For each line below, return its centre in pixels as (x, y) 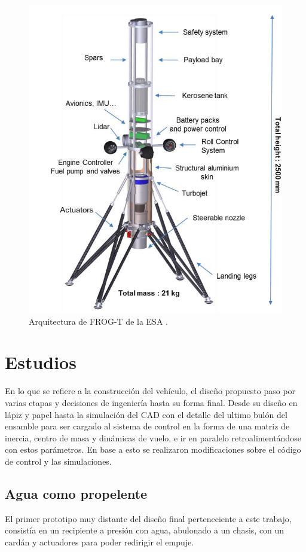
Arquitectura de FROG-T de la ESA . (98, 321)
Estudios (41, 362)
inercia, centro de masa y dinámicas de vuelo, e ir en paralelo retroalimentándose (153, 437)
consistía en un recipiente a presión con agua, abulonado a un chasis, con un (145, 530)
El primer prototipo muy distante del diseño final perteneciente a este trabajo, (148, 518)
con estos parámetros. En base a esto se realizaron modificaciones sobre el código (153, 449)
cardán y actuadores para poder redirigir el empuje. (100, 542)
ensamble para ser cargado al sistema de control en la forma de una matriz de (147, 426)
